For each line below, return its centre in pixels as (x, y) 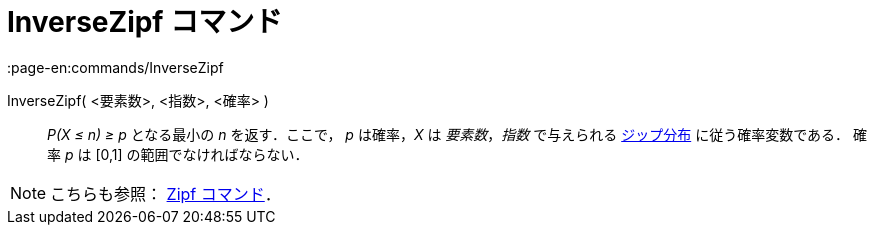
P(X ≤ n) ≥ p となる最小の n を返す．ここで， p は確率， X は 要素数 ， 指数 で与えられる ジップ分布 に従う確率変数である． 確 (457, 134)
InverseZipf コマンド (145, 22)
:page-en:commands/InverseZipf (115, 67)
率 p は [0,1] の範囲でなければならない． (178, 154)
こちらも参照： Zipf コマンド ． (165, 193)
